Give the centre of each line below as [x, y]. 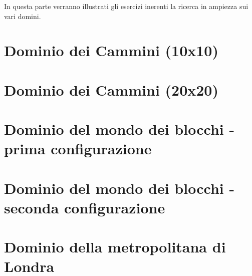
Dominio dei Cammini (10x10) [111, 50]
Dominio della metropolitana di [115, 247]
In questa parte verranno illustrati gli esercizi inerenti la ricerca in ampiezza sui [126, 6]
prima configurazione [78, 149]
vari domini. [23, 16]
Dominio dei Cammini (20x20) [111, 89]
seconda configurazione [85, 207]
